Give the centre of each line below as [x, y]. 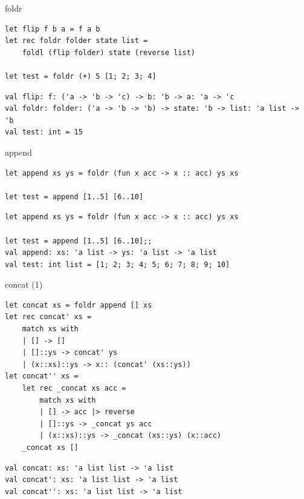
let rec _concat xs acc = [74, 388]
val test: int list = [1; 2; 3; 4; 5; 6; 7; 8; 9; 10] [118, 264]
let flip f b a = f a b [53, 29]
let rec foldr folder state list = [76, 41]
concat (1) [24, 284]
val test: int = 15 [44, 132]
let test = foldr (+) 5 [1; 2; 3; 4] [81, 76]
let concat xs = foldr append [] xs [79, 305]
